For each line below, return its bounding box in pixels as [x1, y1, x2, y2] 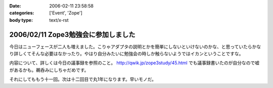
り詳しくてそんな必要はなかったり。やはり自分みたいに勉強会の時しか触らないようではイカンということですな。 [9, 51, 244, 57]
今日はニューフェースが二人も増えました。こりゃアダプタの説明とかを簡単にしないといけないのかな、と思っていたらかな [9, 43, 261, 50]
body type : [9, 17, 33, 23]
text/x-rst [49, 17, 69, 23]
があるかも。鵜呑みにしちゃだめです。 [9, 67, 89, 73]
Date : [9, 3, 21, 9]
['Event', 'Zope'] [49, 10, 83, 16]
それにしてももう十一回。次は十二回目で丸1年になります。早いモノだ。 [9, 76, 157, 82]
